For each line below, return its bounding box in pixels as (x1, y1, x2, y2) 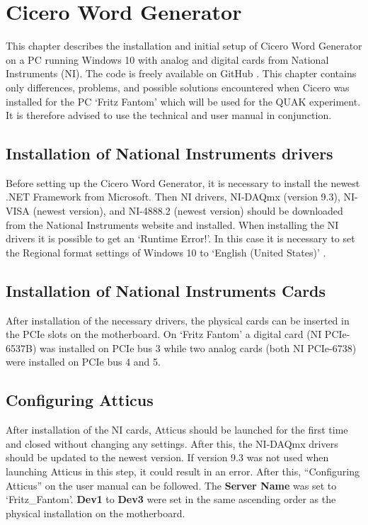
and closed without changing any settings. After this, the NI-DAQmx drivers (6, 436, 338, 451)
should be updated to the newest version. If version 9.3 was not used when (6, 450, 329, 465)
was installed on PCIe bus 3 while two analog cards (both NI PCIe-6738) (40, 340, 357, 355)
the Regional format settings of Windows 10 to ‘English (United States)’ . (6, 244, 326, 259)
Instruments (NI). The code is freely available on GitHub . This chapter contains (6, 66, 357, 81)
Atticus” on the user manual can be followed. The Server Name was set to (6, 478, 337, 492)
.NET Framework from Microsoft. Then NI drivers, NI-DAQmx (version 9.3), (6, 189, 340, 204)
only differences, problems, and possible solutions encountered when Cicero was (6, 79, 350, 94)
